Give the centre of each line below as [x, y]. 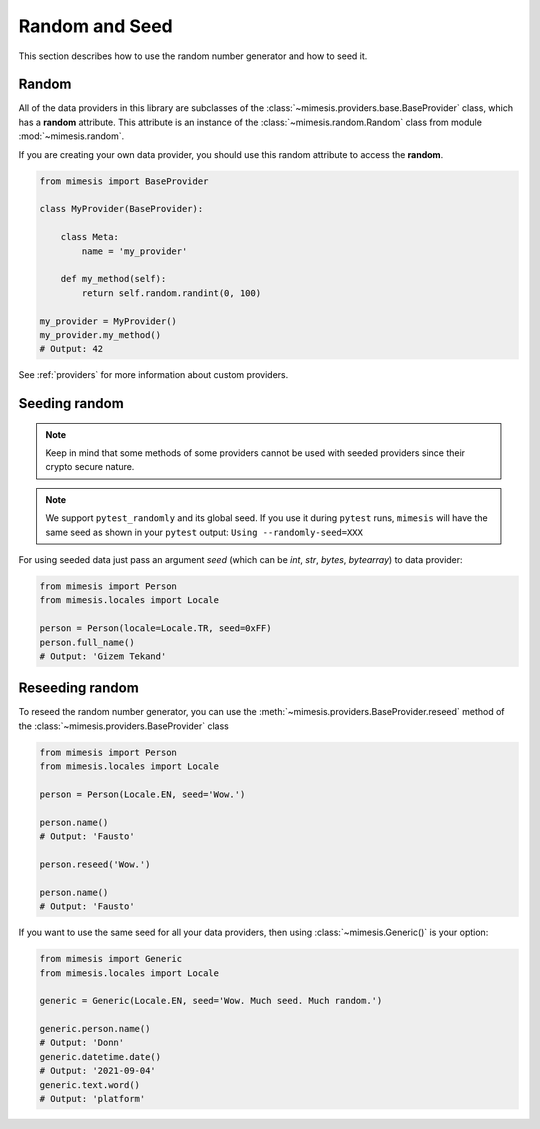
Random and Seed [96, 26]
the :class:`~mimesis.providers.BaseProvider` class [123, 726]
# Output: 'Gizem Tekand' [103, 656]
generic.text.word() [89, 1084]
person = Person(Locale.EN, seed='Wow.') [142, 794]
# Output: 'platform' [92, 1099]
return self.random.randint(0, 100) [171, 293]
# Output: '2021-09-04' [98, 1071]
